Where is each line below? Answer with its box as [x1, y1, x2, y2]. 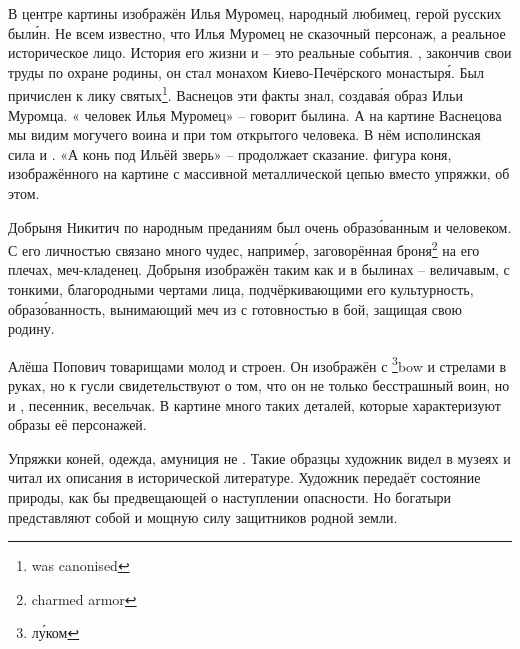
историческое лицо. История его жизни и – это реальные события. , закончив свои [8, 42, 512, 63]
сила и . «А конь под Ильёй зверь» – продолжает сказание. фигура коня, [8, 143, 452, 164]
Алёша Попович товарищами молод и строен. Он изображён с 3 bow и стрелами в [8, 352, 507, 376]
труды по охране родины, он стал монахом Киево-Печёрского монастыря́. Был [8, 61, 484, 82]
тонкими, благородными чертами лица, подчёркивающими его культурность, [8, 279, 474, 300]
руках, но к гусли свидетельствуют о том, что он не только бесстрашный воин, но [8, 375, 510, 396]
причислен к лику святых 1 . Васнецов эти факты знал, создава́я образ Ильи [8, 82, 463, 106]
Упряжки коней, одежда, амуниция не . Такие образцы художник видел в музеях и [8, 447, 511, 468]
